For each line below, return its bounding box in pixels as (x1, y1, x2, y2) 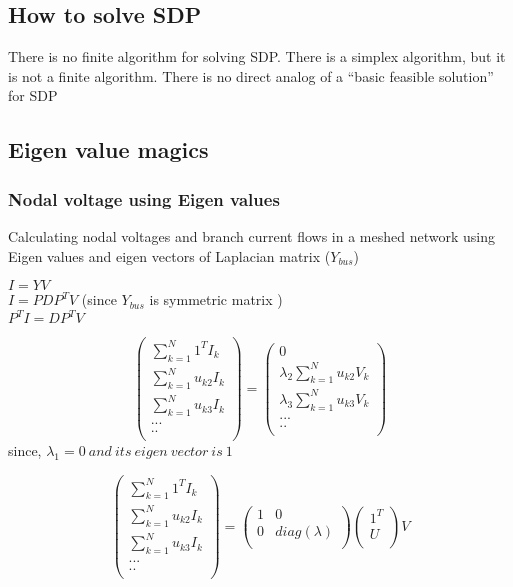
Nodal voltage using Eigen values (8, 186, 280, 211)
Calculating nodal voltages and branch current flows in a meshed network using (8, 225, 495, 246)
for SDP (8, 85, 58, 106)
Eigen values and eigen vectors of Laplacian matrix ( (8, 245, 331, 266)
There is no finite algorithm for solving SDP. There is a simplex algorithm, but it (8, 46, 506, 67)
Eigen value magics (8, 134, 209, 165)
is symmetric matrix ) (149, 289, 283, 310)
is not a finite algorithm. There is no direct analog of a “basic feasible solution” (8, 65, 494, 86)
